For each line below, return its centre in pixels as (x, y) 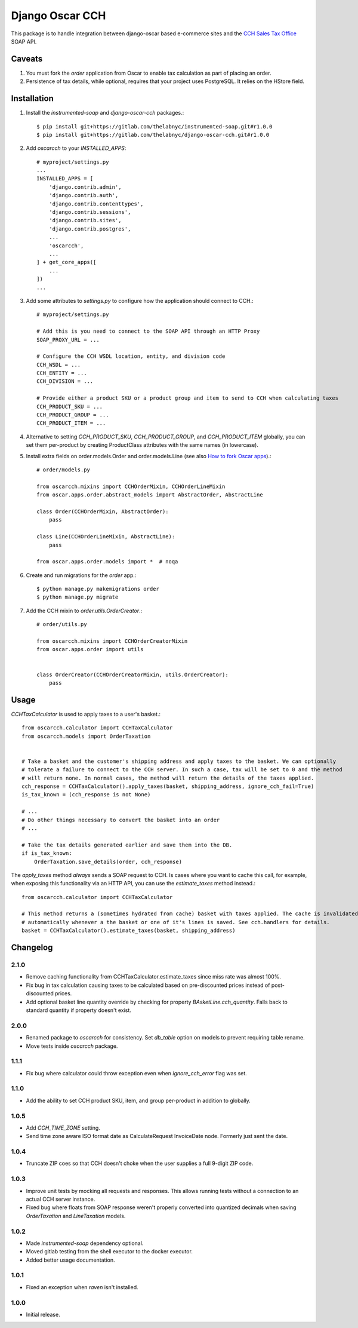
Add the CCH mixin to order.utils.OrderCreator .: (84, 611)
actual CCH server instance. (61, 1199)
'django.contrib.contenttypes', (96, 204)
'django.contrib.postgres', (90, 229)
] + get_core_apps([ (67, 262)
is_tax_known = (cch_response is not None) (86, 795)
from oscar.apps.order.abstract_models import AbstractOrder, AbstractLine (150, 495)
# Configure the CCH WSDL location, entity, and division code (131, 356)
